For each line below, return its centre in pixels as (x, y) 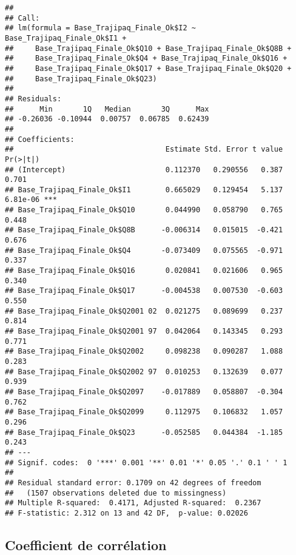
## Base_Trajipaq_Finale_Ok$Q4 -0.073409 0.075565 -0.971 (144, 250)
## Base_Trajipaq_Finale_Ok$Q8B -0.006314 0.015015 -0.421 (144, 230)
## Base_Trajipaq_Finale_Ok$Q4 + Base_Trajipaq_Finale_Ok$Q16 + (146, 59)
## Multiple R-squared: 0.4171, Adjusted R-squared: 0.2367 (133, 503)
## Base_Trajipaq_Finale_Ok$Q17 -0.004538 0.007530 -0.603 (144, 291)
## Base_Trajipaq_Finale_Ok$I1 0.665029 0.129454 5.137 (144, 190)
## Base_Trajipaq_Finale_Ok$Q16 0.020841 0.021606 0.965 (144, 271)
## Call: (22, 18)
